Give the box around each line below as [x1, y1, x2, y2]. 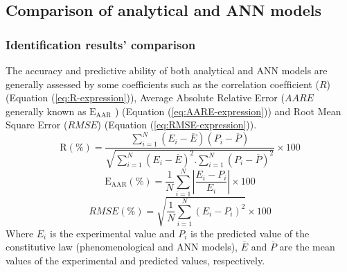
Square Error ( [6, 117, 68, 132]
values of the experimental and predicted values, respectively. [6, 253, 265, 267]
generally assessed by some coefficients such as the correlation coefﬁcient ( [6, 76, 319, 91]
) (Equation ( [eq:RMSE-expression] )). [97, 117, 257, 132]
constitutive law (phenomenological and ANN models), [6, 239, 238, 254]
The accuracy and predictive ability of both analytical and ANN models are [6, 63, 328, 77]
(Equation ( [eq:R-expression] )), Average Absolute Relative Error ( [6, 90, 285, 105]
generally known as [6, 103, 87, 118]
